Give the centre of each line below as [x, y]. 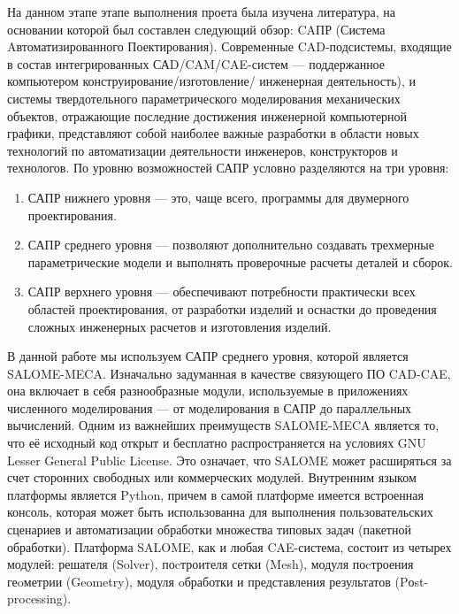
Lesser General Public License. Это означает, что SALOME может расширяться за [229, 460]
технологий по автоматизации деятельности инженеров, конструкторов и [203, 150]
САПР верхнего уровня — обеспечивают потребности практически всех [222, 292]
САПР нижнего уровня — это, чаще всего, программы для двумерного [218, 197]
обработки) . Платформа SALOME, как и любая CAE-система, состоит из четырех [229, 546]
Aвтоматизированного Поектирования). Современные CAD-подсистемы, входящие [229, 46]
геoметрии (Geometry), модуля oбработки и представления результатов [199, 581]
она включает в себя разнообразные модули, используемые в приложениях [208, 391]
